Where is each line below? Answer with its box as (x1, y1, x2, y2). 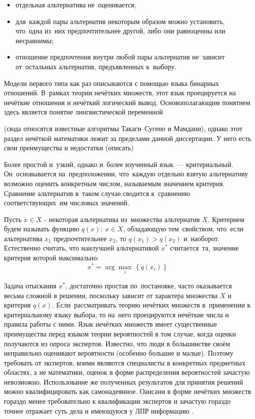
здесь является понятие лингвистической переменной (4, 107, 163, 117)
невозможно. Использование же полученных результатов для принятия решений (4, 376, 243, 387)
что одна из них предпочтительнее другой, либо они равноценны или (15, 26, 226, 36)
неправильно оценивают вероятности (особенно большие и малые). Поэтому (4, 348, 233, 358)
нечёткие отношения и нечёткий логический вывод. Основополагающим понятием (4, 97, 251, 107)
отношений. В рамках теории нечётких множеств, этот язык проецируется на (4, 87, 236, 98)
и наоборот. (183, 233, 220, 243)
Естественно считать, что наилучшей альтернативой (4, 243, 159, 253)
